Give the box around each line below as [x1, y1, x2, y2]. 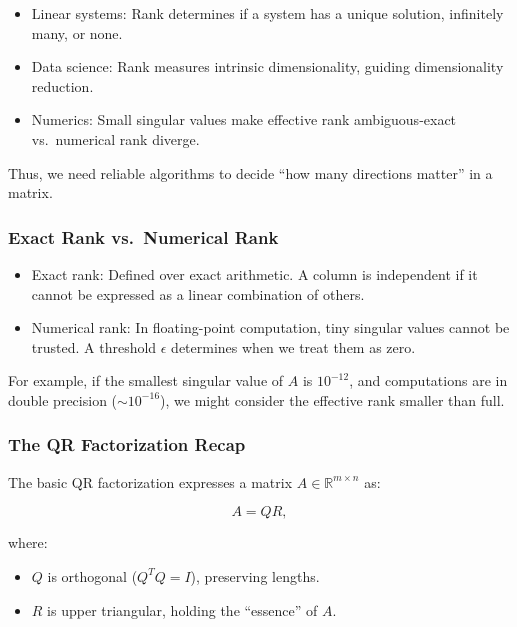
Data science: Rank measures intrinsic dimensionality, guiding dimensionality [31, 56, 504, 77]
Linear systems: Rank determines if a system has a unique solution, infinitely [31, 3, 504, 23]
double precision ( [8, 389, 118, 410]
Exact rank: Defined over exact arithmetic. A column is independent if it [31, 263, 478, 284]
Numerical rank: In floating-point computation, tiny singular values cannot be [31, 317, 510, 338]
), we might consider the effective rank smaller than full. [160, 389, 505, 410]
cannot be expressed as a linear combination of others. [31, 283, 365, 304]
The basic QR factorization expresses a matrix [8, 471, 293, 492]
